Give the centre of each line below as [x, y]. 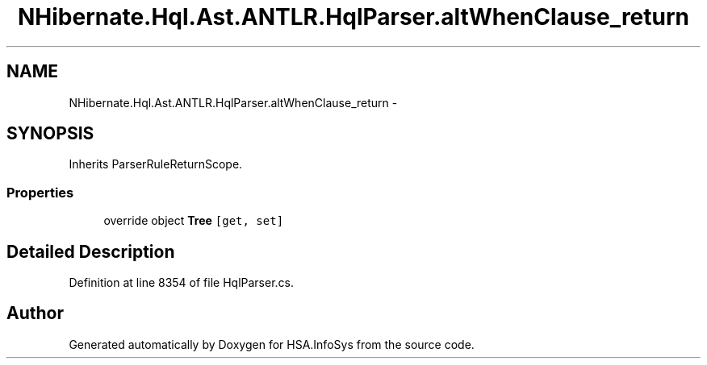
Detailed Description [91, 251]
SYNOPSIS [50, 134]
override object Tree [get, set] [194, 221]
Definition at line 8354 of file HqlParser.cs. [182, 283]
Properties [40, 192]
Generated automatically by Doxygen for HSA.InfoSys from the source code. [272, 344]
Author [35, 313]
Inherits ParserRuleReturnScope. [156, 164]
